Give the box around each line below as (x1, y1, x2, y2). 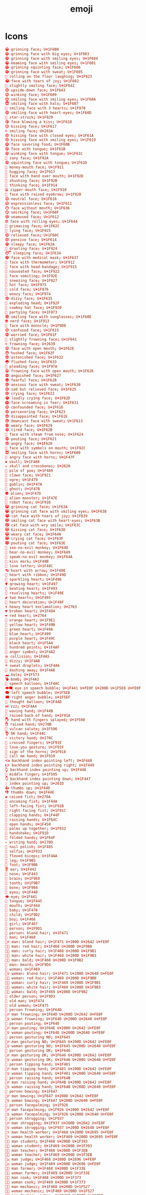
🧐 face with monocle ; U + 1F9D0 (5, 323, 66, 328)
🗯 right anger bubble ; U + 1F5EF (5, 695, 71, 700)
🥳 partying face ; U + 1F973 (5, 309, 57, 315)
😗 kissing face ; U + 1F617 (5, 124, 57, 129)
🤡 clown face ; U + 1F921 (5, 473, 51, 478)
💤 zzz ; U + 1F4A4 (5, 704, 37, 709)
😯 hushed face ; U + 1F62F (5, 350, 55, 355)
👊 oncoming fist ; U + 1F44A (5, 799, 57, 804)
